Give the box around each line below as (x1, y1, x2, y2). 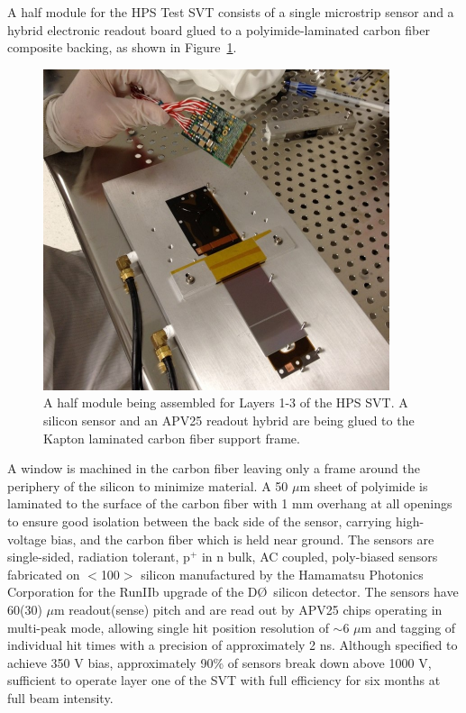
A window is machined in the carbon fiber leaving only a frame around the (7, 459, 420, 478)
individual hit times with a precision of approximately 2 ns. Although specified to (7, 635, 458, 654)
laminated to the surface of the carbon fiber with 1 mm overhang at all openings (7, 494, 452, 513)
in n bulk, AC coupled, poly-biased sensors (201, 547, 438, 566)
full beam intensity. (7, 688, 114, 707)
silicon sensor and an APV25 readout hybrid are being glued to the (43, 410, 415, 429)
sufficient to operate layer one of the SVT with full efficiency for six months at (7, 671, 441, 690)
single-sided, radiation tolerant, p (7, 547, 190, 566)
